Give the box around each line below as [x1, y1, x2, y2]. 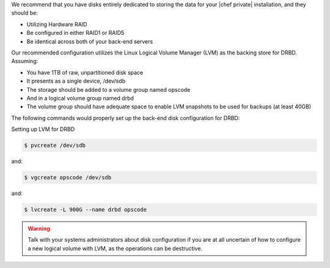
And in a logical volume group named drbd [26, 94, 134, 102]
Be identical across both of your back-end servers [26, 37, 153, 45]
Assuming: [11, 58, 38, 65]
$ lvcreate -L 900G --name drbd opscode [24, 206, 147, 213]
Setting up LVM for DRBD [11, 125, 75, 133]
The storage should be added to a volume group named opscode [26, 86, 191, 93]
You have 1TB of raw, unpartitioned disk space [26, 69, 144, 76]
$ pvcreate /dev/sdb [24, 142, 86, 149]
